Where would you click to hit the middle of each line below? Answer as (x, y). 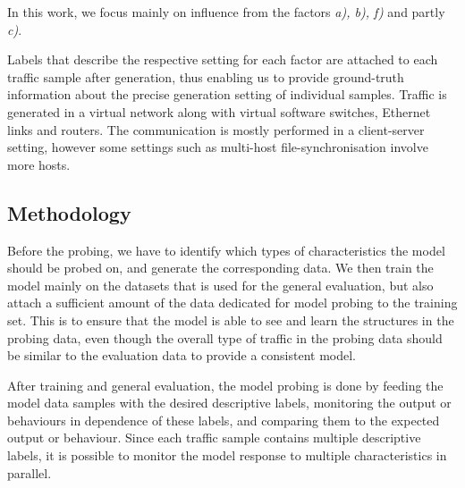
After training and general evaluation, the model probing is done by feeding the (225, 385)
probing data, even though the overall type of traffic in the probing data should (225, 337)
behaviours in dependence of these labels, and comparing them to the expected (224, 420)
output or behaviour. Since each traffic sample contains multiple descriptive (214, 438)
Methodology (69, 212)
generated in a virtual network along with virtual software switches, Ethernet (219, 111)
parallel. (30, 472)
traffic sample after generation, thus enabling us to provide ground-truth (206, 76)
